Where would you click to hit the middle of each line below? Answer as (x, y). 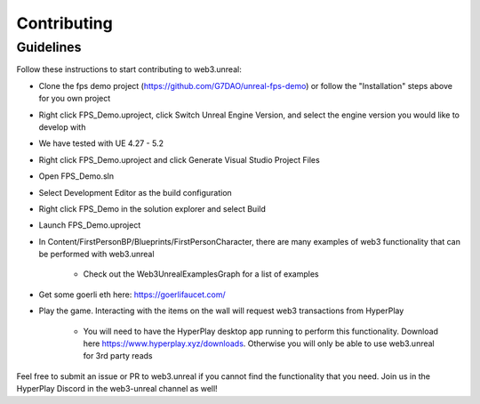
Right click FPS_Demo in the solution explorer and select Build (152, 208)
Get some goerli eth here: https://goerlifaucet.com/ (132, 295)
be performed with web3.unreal (96, 255)
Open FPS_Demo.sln (76, 176)
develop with (62, 127)
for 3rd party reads (118, 356)
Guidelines (49, 47)
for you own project (75, 99)
